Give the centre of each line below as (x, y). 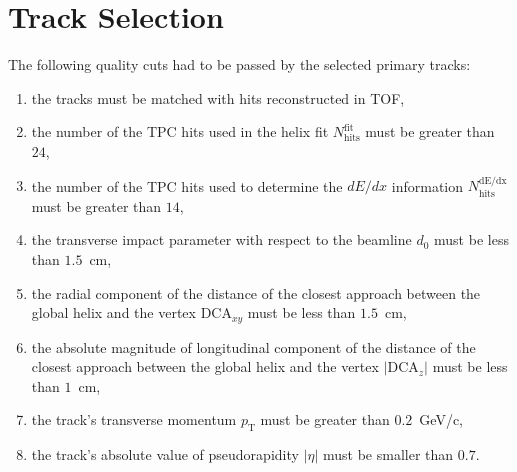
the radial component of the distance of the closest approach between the (256, 292)
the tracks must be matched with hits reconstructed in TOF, (218, 97)
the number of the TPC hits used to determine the (187, 185)
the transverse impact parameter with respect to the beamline (221, 239)
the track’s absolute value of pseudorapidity (165, 454)
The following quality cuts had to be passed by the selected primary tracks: (239, 64)
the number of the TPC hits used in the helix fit (180, 131)
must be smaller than (388, 454)
